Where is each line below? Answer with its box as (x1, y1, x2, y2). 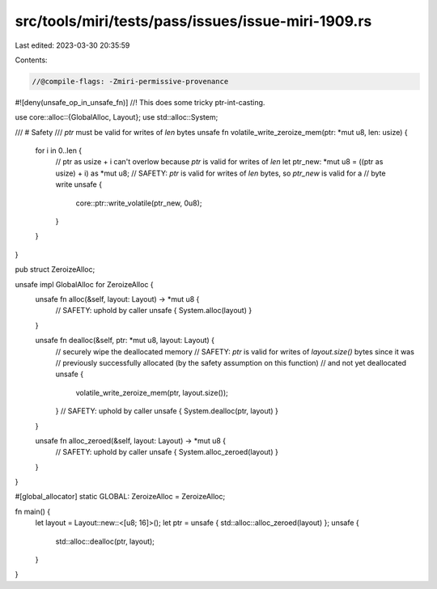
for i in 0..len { (35, 146, 83, 155)
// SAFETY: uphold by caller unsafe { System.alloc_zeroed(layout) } (55, 447, 278, 457)
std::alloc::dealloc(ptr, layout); (55, 536, 155, 546)
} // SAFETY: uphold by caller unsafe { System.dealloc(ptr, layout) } (55, 406, 278, 416)
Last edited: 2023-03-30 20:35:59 (15, 40, 130, 50)
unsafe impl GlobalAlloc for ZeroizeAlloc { (15, 279, 154, 289)
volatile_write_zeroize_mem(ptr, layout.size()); (75, 388, 228, 397)
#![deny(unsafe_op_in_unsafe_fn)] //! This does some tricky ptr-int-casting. (15, 97, 265, 107)
